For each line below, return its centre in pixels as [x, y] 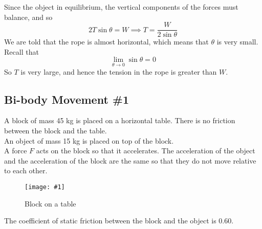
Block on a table [50, 203]
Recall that [21, 51]
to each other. [26, 170]
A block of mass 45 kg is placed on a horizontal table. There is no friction [120, 120]
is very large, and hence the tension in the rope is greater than [119, 71]
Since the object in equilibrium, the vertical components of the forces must [121, 7]
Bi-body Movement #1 [67, 99]
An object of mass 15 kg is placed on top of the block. [89, 140]
